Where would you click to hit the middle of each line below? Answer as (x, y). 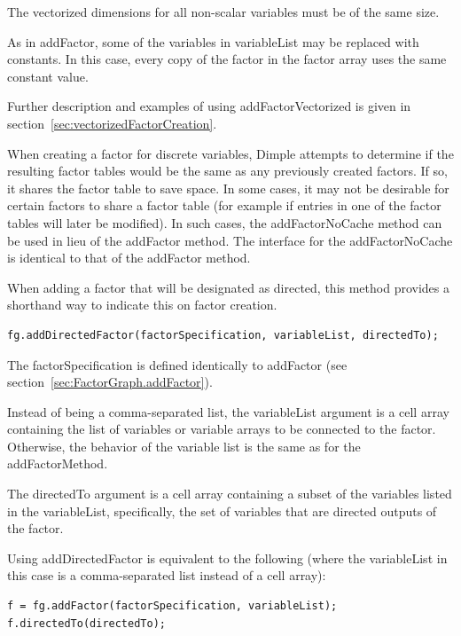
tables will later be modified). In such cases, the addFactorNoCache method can (225, 222)
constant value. (48, 76)
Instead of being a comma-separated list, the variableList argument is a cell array (228, 411)
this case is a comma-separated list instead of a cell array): (167, 575)
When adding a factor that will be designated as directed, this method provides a (228, 287)
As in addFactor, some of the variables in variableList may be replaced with (213, 41)
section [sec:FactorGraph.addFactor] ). (110, 382)
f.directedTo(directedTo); (86, 623)
